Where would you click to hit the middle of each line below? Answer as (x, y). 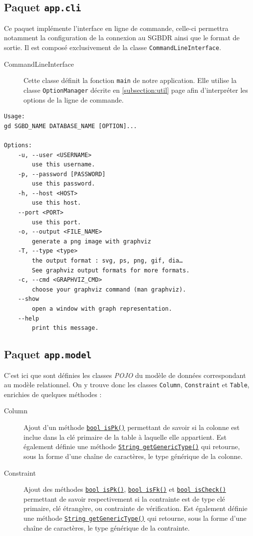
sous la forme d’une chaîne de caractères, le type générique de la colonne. (133, 456)
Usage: (14, 117)
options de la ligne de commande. (74, 99)
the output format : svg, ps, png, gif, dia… (107, 261)
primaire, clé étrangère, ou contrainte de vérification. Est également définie (136, 508)
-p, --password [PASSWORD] (62, 174)
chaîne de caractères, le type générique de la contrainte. (107, 527)
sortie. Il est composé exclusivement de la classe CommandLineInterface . (113, 47)
